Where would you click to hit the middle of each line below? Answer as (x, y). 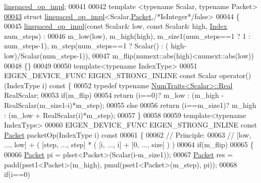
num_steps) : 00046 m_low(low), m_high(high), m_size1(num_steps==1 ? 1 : (127, 36)
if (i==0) (17, 174)
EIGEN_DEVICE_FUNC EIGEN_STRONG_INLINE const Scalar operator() (128, 75)
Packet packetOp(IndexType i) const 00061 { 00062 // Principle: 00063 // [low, (128, 134)
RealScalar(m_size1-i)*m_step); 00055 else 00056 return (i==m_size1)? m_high (130, 105)
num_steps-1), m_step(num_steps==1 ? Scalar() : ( (86, 46)
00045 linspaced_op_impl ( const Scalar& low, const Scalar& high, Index (116, 26)
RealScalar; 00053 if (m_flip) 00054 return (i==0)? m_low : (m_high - (114, 95)
